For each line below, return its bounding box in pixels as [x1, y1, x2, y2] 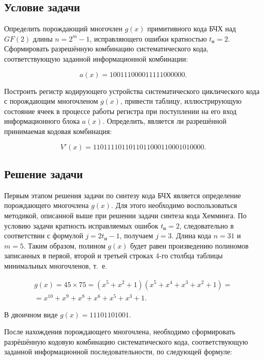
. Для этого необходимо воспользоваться [111, 200, 237, 211]
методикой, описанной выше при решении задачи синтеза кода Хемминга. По [4, 210, 247, 220]
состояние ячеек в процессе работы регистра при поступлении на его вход [4, 105, 237, 116]
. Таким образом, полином [23, 240, 106, 251]
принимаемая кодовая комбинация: [4, 125, 112, 136]
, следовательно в [179, 220, 234, 231]
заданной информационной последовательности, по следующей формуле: [4, 346, 232, 357]
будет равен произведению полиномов [130, 240, 249, 251]
